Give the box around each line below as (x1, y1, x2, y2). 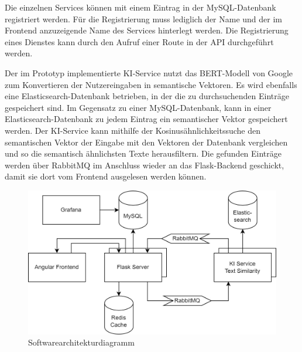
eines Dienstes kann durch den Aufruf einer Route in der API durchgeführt (5, 35, 274, 48)
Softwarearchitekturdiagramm (28, 336, 135, 348)
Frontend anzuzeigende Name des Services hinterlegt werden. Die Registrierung (5, 24, 289, 36)
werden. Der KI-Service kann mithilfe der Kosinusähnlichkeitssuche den (5, 124, 260, 136)
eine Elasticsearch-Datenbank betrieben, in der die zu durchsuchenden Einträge (5, 90, 289, 102)
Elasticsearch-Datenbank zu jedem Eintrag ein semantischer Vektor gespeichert (5, 113, 288, 125)
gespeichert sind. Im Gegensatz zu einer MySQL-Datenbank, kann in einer (5, 101, 272, 113)
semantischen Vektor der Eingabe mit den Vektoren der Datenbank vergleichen (5, 136, 288, 148)
